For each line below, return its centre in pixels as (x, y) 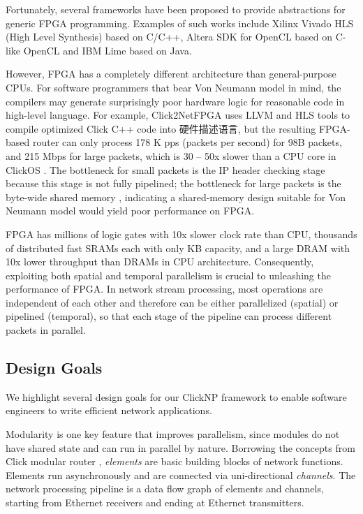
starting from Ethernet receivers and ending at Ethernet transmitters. (155, 502)
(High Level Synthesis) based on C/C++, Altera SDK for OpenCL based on (169, 37)
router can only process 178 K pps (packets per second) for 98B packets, (187, 142)
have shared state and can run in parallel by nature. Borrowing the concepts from (180, 447)
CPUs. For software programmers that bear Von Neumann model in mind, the (173, 87)
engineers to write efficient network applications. (109, 410)
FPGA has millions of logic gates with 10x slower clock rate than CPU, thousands (181, 234)
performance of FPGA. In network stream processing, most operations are (164, 289)
